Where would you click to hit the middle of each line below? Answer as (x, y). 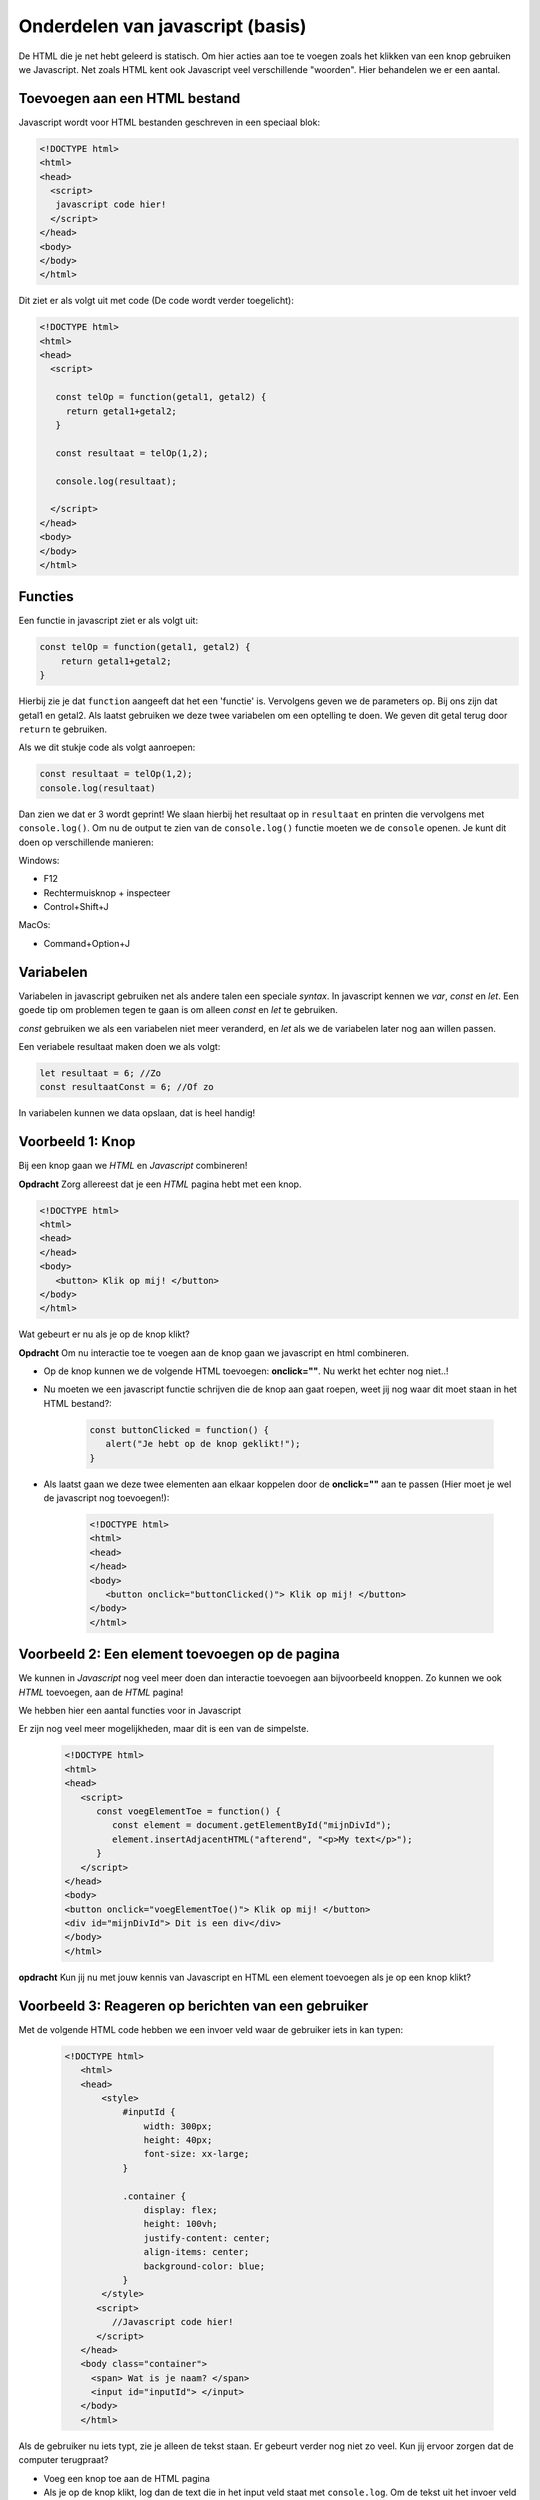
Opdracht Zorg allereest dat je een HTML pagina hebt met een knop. (160, 1184)
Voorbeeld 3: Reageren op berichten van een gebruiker (193, 2005)
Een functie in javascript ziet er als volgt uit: (108, 621)
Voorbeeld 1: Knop (77, 1141)
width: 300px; (178, 2126)
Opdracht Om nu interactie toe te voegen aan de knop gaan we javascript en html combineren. (214, 1352)
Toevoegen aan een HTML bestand (129, 98)
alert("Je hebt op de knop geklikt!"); (203, 1444)
